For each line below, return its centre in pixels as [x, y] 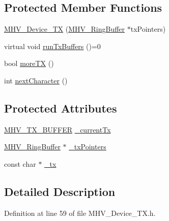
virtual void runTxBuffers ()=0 [52, 46]
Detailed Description [60, 191]
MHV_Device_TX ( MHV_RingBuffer [65, 29]
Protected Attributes [61, 108]
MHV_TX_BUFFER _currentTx [58, 129]
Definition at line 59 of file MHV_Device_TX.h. [80, 213]
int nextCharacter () [36, 80]
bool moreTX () [29, 63]
